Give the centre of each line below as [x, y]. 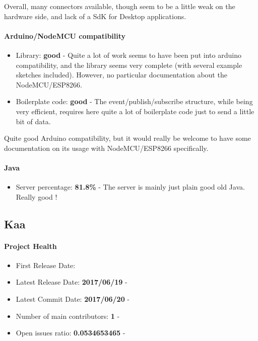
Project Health [30, 246]
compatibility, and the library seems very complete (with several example [129, 65]
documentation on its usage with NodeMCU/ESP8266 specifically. [106, 148]
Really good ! [37, 196]
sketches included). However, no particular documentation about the [121, 75]
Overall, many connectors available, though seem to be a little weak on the [120, 6]
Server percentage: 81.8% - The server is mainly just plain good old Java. [130, 187]
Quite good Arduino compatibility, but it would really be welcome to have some [127, 138]
